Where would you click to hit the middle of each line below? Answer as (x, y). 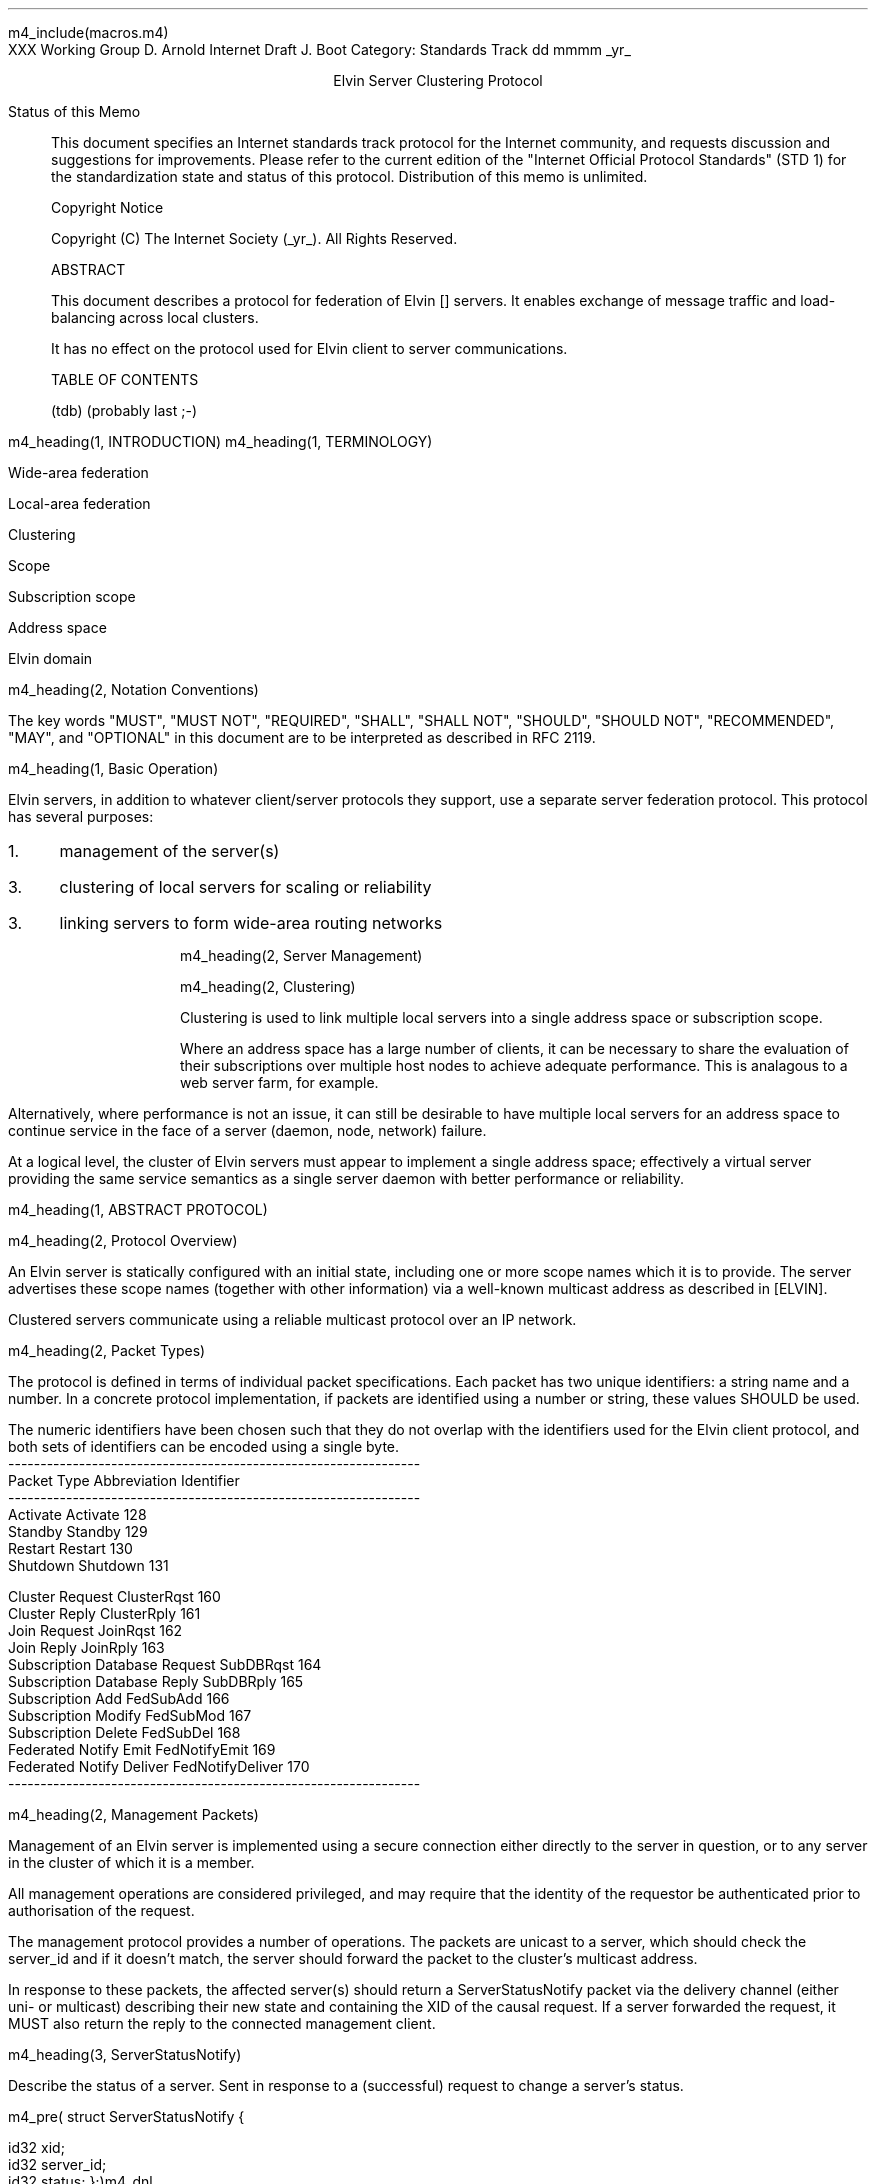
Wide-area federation (78, 472)
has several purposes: (81, 816)
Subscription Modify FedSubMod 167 (130, 1715)
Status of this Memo (74, 111)
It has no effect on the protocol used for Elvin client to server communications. (309, 348)
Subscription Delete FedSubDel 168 (124, 1732)
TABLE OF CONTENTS (125, 379)
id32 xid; (36, 2147)
